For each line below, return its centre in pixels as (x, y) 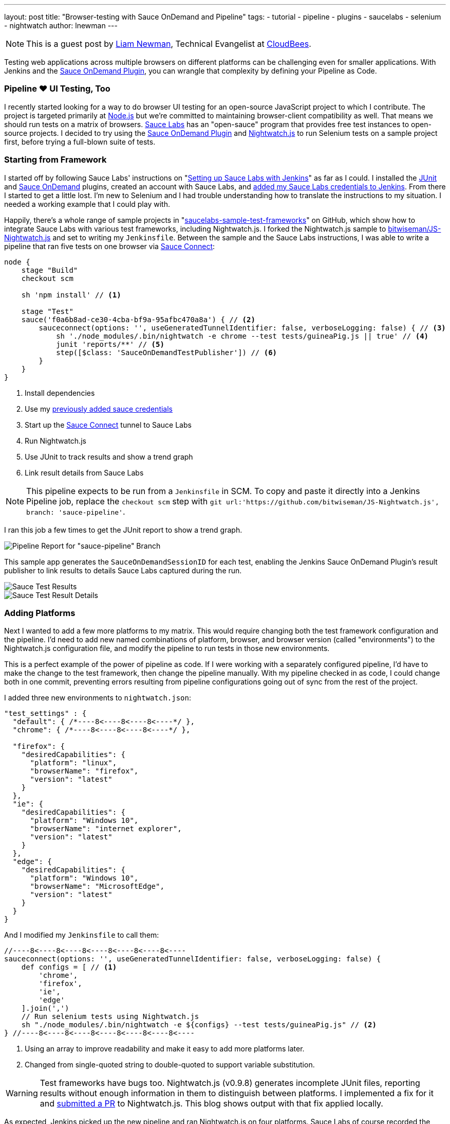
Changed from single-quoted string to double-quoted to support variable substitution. (170, 1065)
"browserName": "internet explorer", (106, 829)
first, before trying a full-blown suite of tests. (80, 142)
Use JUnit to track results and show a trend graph (109, 456)
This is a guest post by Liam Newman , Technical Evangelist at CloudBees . (169, 44)
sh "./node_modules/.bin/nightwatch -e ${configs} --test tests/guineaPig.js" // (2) (199, 1025)
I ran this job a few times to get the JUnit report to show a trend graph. (123, 530)
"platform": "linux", (73, 763)
